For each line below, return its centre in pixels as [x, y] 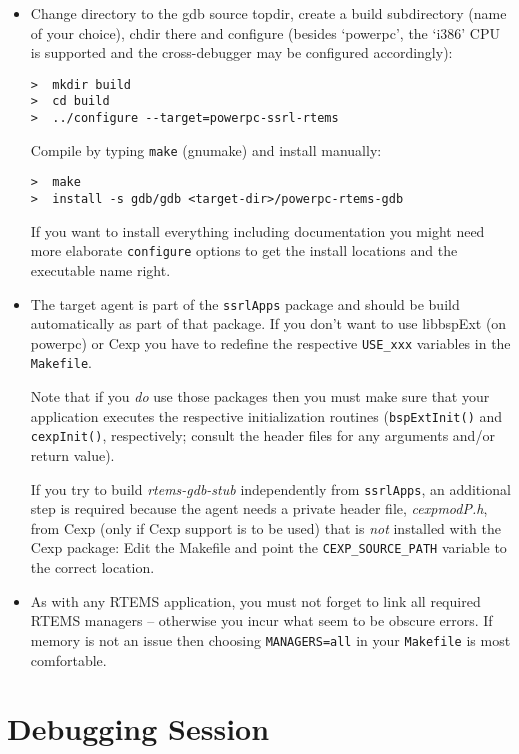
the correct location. [92, 567]
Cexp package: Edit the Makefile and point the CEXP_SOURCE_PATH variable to [268, 547]
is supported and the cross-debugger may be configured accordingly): [241, 52]
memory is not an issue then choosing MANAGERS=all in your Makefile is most [270, 639]
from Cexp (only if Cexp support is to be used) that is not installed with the [265, 527]
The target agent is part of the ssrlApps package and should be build [245, 303]
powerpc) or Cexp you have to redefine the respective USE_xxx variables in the [270, 342]
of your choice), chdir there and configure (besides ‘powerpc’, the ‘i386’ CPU [265, 32]
